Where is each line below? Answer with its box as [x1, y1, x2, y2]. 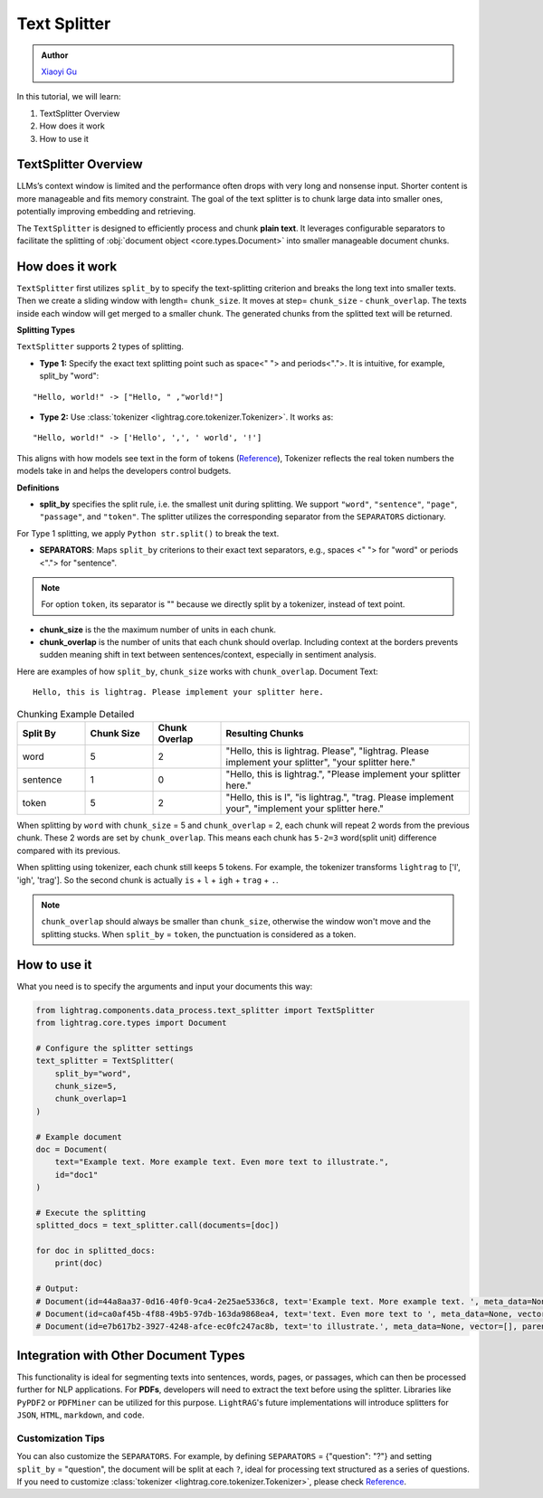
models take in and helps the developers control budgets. [16, 466, 232, 477]
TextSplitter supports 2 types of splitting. [16, 341, 185, 352]
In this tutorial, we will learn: [16, 91, 121, 102]
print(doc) [54, 1258, 103, 1268]
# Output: [35, 1284, 80, 1294]
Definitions [16, 482, 60, 493]
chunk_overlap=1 [54, 1094, 127, 1104]
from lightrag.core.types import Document [35, 1018, 227, 1029]
